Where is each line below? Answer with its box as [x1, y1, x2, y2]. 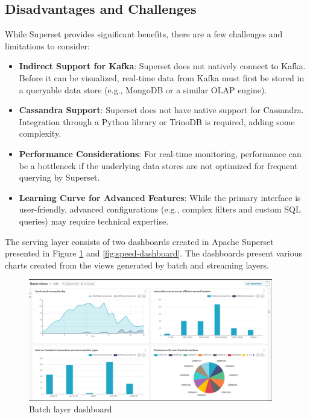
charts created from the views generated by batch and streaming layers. [5, 258, 270, 271]
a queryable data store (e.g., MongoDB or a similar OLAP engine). [19, 83, 267, 96]
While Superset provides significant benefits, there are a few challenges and [5, 28, 283, 40]
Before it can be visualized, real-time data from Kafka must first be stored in [19, 71, 305, 84]
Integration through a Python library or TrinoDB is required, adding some [19, 115, 295, 128]
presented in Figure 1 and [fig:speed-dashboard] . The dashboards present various [5, 247, 302, 259]
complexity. [19, 127, 62, 140]
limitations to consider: [5, 39, 90, 52]
